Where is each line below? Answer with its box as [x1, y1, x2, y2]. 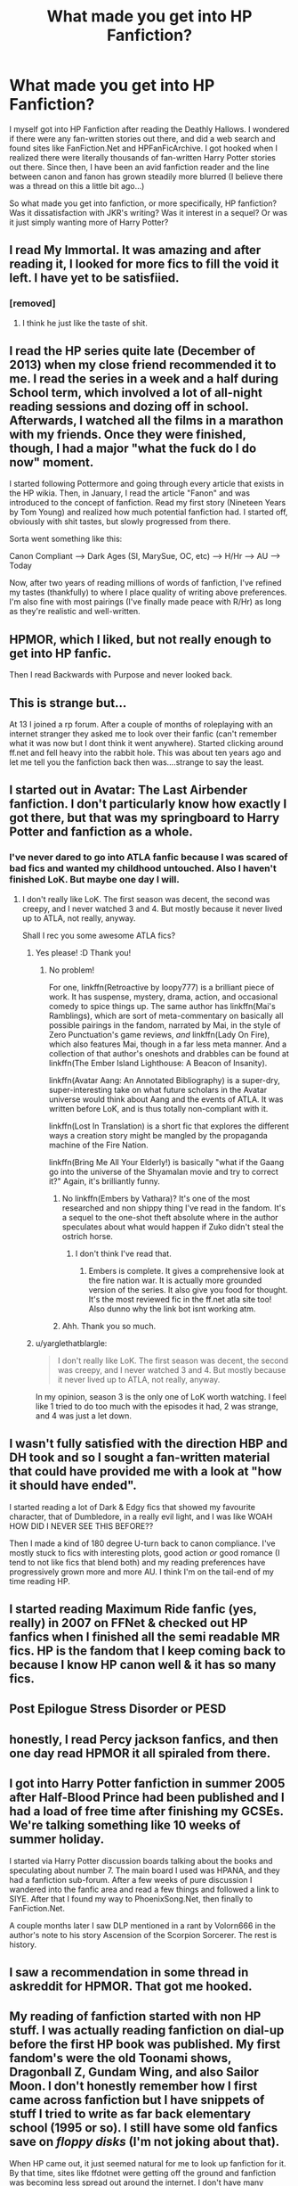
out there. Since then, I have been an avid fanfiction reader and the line [9, 161, 270, 172]
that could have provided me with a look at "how [9, 1464, 283, 1479]
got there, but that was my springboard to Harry [9, 810, 280, 826]
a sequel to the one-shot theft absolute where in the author [61, 1212, 278, 1222]
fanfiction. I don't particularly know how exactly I [9, 796, 287, 812]
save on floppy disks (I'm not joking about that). [9, 2134, 280, 2149]
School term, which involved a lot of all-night [9, 385, 262, 400]
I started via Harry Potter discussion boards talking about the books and [9, 1855, 273, 1866]
